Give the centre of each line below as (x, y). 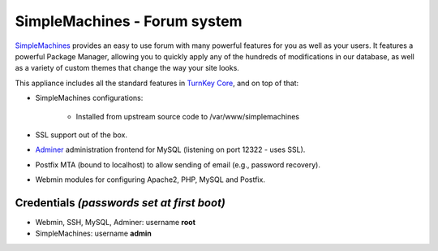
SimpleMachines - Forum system (129, 21)
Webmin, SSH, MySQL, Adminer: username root (116, 222)
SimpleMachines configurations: (89, 98)
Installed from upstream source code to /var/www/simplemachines (188, 116)
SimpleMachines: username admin (93, 234)
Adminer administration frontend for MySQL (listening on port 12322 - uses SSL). (170, 149)
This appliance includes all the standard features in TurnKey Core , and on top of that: (157, 83)
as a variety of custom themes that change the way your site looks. (127, 68)
